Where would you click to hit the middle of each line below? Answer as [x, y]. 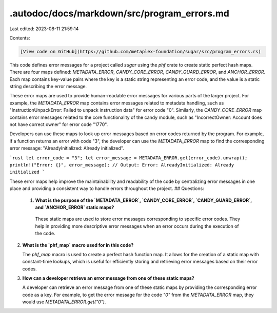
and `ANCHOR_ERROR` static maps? [75, 207]
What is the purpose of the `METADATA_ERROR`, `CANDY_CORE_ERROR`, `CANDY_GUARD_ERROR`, [144, 200]
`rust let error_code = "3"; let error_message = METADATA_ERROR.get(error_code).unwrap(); [128, 158]
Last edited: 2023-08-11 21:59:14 [44, 29]
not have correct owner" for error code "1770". [59, 124]
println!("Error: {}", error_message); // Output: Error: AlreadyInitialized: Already [122, 165]
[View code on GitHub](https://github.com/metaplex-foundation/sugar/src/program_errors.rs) [141, 51]
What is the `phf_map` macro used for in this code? [78, 245]
